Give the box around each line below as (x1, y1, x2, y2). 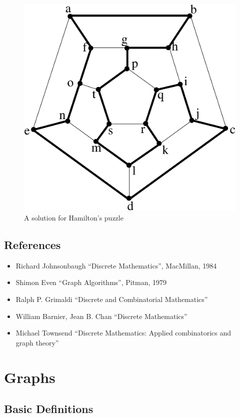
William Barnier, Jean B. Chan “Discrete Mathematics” (15, 310, 187, 321)
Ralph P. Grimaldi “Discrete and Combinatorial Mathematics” (15, 293, 208, 304)
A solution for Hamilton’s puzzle (24, 212, 123, 222)
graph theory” (15, 337, 59, 347)
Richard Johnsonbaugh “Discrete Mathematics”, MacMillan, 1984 (15, 260, 217, 270)
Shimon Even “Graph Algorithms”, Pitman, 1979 (15, 277, 167, 287)
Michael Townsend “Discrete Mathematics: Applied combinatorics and (15, 327, 231, 338)
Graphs (4, 366, 55, 387)
